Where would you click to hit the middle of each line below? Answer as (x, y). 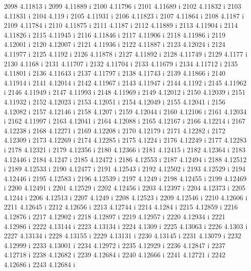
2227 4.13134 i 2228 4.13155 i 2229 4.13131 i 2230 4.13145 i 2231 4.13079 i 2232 (123, 236)
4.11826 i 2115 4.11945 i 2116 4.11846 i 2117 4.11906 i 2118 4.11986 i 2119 (115, 34)
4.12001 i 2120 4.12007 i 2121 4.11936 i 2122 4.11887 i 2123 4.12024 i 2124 (115, 44)
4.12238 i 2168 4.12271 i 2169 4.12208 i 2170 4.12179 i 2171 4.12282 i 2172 (115, 130)
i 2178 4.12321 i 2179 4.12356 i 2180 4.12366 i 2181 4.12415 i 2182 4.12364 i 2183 (125, 149)
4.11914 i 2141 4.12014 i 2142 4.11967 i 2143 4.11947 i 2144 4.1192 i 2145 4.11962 (125, 82)
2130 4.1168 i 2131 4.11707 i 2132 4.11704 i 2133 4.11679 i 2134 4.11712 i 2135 (121, 63)
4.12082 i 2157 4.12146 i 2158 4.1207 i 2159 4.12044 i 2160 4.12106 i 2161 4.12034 (125, 111)
